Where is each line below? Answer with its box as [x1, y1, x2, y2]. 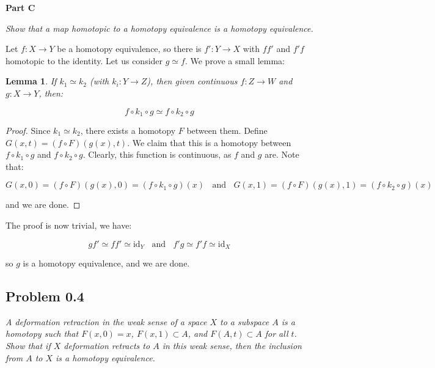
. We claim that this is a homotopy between [127, 136, 291, 149]
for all [265, 327, 288, 340]
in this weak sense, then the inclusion [162, 339, 302, 352]
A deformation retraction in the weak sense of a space [5, 315, 207, 328]
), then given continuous [147, 75, 238, 87]
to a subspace [220, 315, 269, 328]
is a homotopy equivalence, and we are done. [23, 257, 190, 270]
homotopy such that [5, 327, 79, 340]
